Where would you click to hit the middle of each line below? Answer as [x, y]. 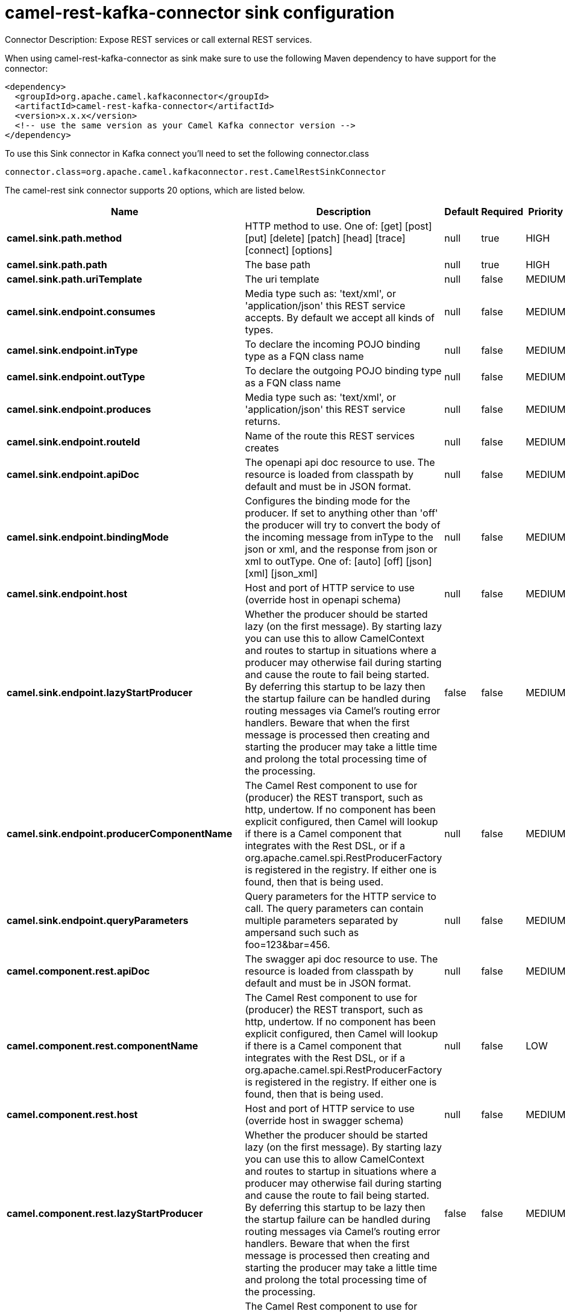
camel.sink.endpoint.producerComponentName [120, 833]
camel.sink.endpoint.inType [72, 350]
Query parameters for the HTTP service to [341, 896]
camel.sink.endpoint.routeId [74, 442]
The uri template [282, 279]
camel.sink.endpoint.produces [79, 409]
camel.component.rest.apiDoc [78, 971]
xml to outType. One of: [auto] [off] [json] [338, 561]
